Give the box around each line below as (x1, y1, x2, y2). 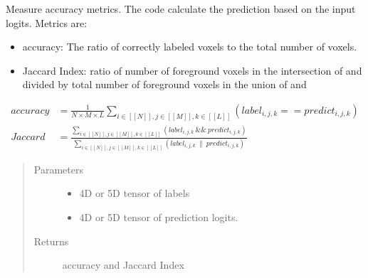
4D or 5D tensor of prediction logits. (79, 209, 238, 224)
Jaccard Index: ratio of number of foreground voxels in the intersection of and (22, 63, 362, 77)
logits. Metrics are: (6, 15, 88, 30)
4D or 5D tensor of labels (79, 186, 190, 201)
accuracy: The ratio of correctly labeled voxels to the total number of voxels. (22, 39, 357, 54)
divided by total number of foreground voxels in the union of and (22, 77, 307, 92)
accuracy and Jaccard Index (62, 257, 184, 272)
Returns (33, 233, 69, 248)
